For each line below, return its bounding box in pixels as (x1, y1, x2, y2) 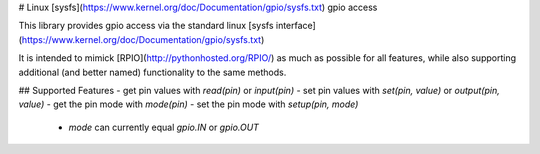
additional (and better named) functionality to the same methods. (18, 66, 287, 78)
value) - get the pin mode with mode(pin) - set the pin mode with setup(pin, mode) (18, 98, 359, 110)
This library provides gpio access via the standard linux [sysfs (18, 20, 274, 32)
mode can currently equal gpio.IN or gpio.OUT (68, 121, 260, 133)
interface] (275, 20, 317, 32)
